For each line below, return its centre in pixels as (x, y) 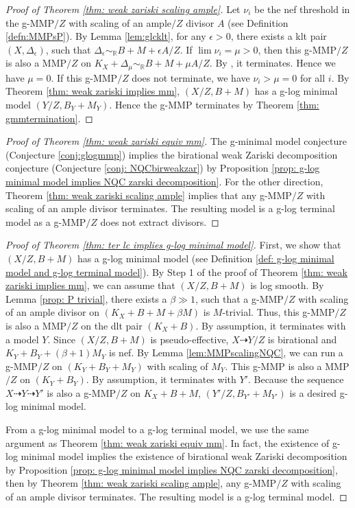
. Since (61, 339)
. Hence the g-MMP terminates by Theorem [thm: (214, 105)
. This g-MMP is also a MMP (287, 366)
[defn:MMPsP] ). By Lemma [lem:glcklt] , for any (106, 36)
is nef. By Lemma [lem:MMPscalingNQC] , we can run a (226, 353)
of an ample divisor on (53, 312)
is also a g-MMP (82, 392)
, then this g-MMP (297, 49)
